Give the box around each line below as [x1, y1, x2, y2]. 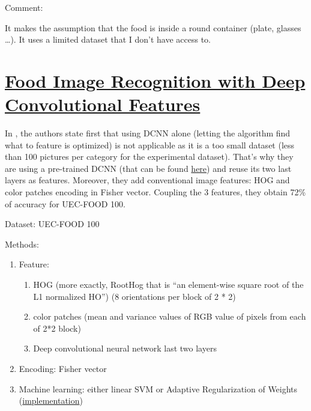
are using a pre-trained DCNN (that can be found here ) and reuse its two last [5, 162, 292, 174]
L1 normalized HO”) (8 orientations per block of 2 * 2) [33, 290, 236, 302]
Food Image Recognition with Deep [5, 68, 306, 93]
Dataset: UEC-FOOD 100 [5, 218, 100, 230]
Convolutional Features [5, 92, 201, 117]
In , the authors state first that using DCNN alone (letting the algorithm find [5, 127, 291, 139]
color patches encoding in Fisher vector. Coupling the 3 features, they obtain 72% [5, 186, 306, 198]
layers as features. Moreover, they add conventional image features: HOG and [5, 174, 290, 186]
